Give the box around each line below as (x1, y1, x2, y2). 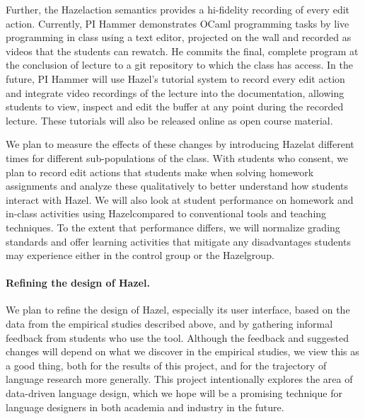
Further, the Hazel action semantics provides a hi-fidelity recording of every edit (6, 2, 350, 16)
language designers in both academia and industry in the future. (6, 399, 284, 414)
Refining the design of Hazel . (6, 275, 150, 290)
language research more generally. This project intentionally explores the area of (6, 372, 353, 386)
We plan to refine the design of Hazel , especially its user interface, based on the (6, 302, 350, 317)
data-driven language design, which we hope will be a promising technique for (6, 386, 342, 401)
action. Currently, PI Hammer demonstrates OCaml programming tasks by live (6, 16, 349, 30)
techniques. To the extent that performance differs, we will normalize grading (6, 219, 340, 234)
